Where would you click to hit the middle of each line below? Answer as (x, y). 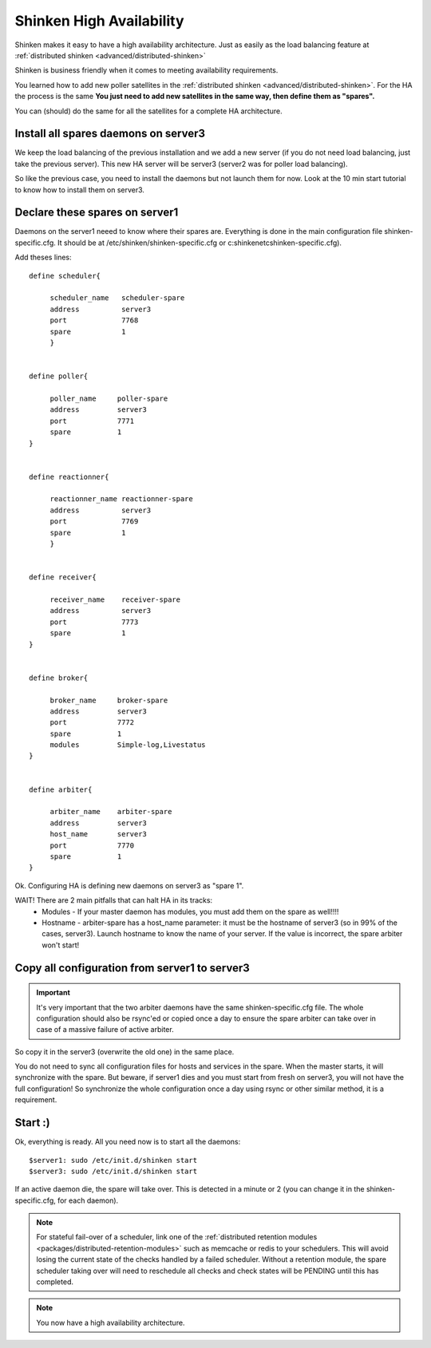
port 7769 (94, 522)
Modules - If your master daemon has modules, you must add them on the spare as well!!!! (190, 911)
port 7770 (92, 845)
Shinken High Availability (99, 21)
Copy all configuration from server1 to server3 (132, 968)
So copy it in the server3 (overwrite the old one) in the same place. (125, 1052)
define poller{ (59, 376)
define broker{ (59, 678)
